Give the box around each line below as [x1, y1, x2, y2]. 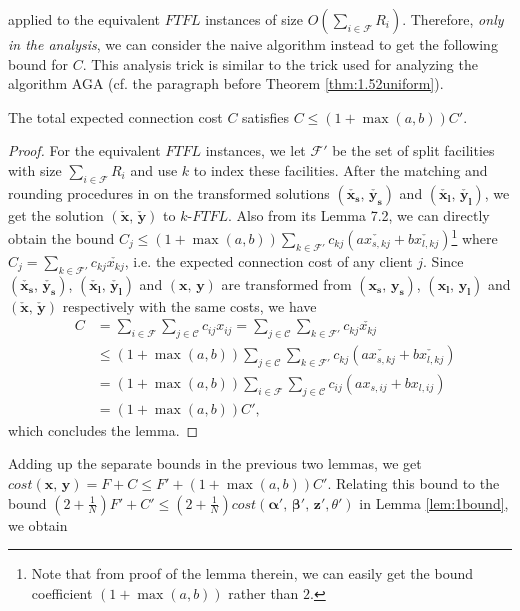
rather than [228, 582, 299, 603]
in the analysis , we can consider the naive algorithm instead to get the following [8, 34, 498, 54]
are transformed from [221, 273, 352, 294]
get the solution [8, 204, 104, 225]
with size [8, 159, 62, 180]
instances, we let [205, 140, 306, 161]
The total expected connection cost [8, 106, 223, 127]
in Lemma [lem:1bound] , [359, 492, 509, 513]
